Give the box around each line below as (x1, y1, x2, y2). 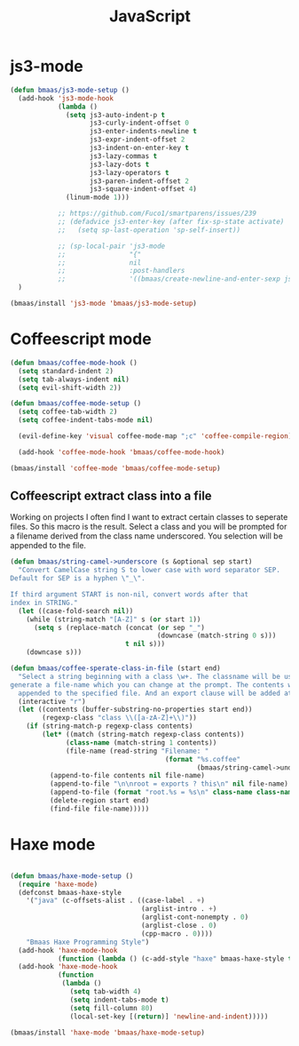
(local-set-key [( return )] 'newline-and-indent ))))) (69, 1011, 269, 1021)
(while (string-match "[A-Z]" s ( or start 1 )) (26, 615, 201, 624)
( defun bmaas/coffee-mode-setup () (10, 399, 142, 408)
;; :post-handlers (57, 267, 185, 275)
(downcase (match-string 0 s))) (156, 631, 277, 641)
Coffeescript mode (10, 329, 152, 349)
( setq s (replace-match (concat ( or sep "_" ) (33, 623, 205, 632)
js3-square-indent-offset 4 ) (89, 185, 198, 194)
